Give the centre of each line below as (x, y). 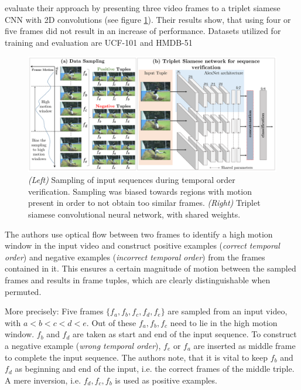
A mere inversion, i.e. (43, 380)
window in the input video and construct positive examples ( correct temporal (142, 245)
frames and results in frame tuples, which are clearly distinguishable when (138, 279)
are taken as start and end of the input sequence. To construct (185, 334)
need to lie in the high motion (224, 322)
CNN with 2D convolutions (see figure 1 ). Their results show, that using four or (148, 19)
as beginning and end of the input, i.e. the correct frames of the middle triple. (155, 369)
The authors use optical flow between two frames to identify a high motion (139, 234)
